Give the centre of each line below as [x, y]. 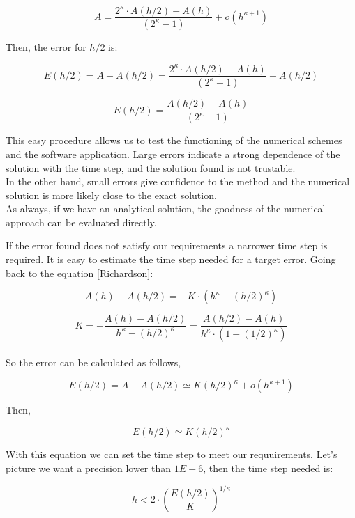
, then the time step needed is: [268, 468]
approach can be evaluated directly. [81, 222]
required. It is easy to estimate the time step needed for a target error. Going [171, 259]
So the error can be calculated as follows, [93, 362]
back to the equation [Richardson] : [80, 273]
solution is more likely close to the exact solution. [111, 195]
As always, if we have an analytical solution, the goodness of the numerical [166, 209]
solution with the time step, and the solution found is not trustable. [151, 167]
